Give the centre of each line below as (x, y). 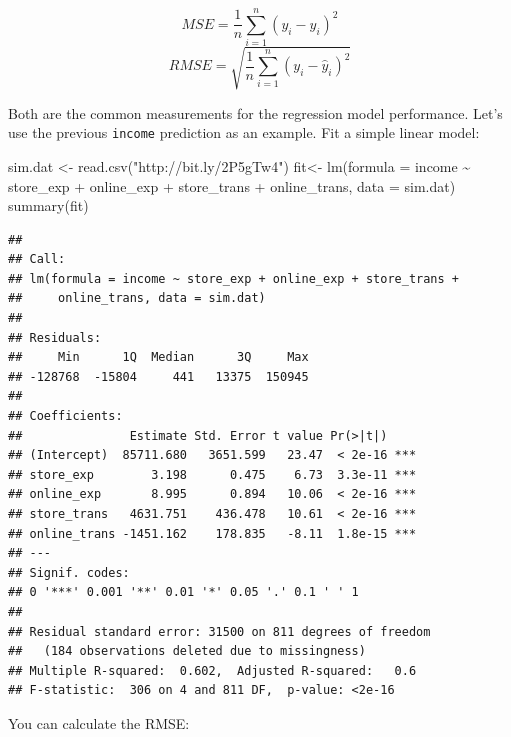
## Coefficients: (65, 416)
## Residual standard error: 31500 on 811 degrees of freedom (219, 631)
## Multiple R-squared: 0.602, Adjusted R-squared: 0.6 (212, 670)
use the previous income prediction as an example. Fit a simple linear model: (244, 132)
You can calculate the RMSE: (99, 722)
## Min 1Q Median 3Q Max (158, 357)
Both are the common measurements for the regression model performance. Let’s (255, 112)
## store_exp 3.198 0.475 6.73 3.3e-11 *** (212, 474)
